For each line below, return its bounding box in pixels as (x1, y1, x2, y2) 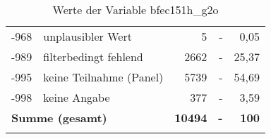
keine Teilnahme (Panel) (43, 69, 164, 85)
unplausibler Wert (43, 28, 132, 44)
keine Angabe (43, 89, 110, 105)
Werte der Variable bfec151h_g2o (52, 1, 219, 18)
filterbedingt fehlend (43, 48, 143, 65)
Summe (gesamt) (11, 110, 107, 126)
